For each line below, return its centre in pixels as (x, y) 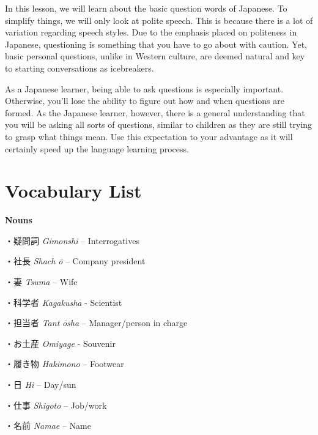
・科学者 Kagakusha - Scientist (64, 302)
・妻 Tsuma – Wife (41, 282)
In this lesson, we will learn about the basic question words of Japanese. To (146, 8)
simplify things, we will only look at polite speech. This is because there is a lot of (159, 20)
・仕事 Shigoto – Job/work (56, 405)
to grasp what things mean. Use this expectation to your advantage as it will (149, 136)
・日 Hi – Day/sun (41, 384)
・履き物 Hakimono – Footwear (65, 364)
